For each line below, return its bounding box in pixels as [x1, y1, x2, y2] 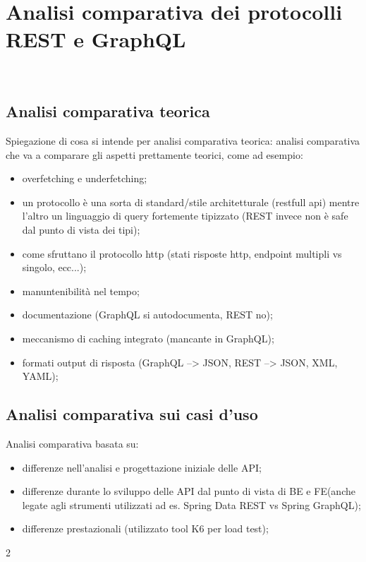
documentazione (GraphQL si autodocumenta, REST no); [22, 307, 273, 322]
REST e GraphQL [6, 25, 186, 54]
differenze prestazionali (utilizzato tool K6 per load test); [22, 521, 269, 536]
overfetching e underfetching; [22, 171, 147, 186]
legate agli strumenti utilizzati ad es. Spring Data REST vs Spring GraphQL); [22, 497, 361, 512]
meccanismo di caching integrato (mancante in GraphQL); [22, 331, 274, 346]
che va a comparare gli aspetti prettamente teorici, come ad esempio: [6, 147, 303, 162]
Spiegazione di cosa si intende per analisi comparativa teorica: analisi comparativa [6, 133, 360, 148]
